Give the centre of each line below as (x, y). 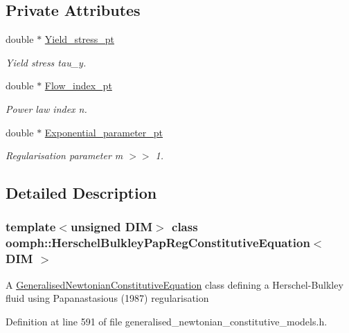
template (31, 227)
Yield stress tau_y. (46, 62)
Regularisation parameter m (64, 155)
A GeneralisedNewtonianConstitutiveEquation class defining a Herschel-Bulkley (174, 284)
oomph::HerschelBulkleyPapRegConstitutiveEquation (158, 243)
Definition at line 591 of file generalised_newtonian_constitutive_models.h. (167, 321)
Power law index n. (46, 108)
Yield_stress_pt (80, 39)
